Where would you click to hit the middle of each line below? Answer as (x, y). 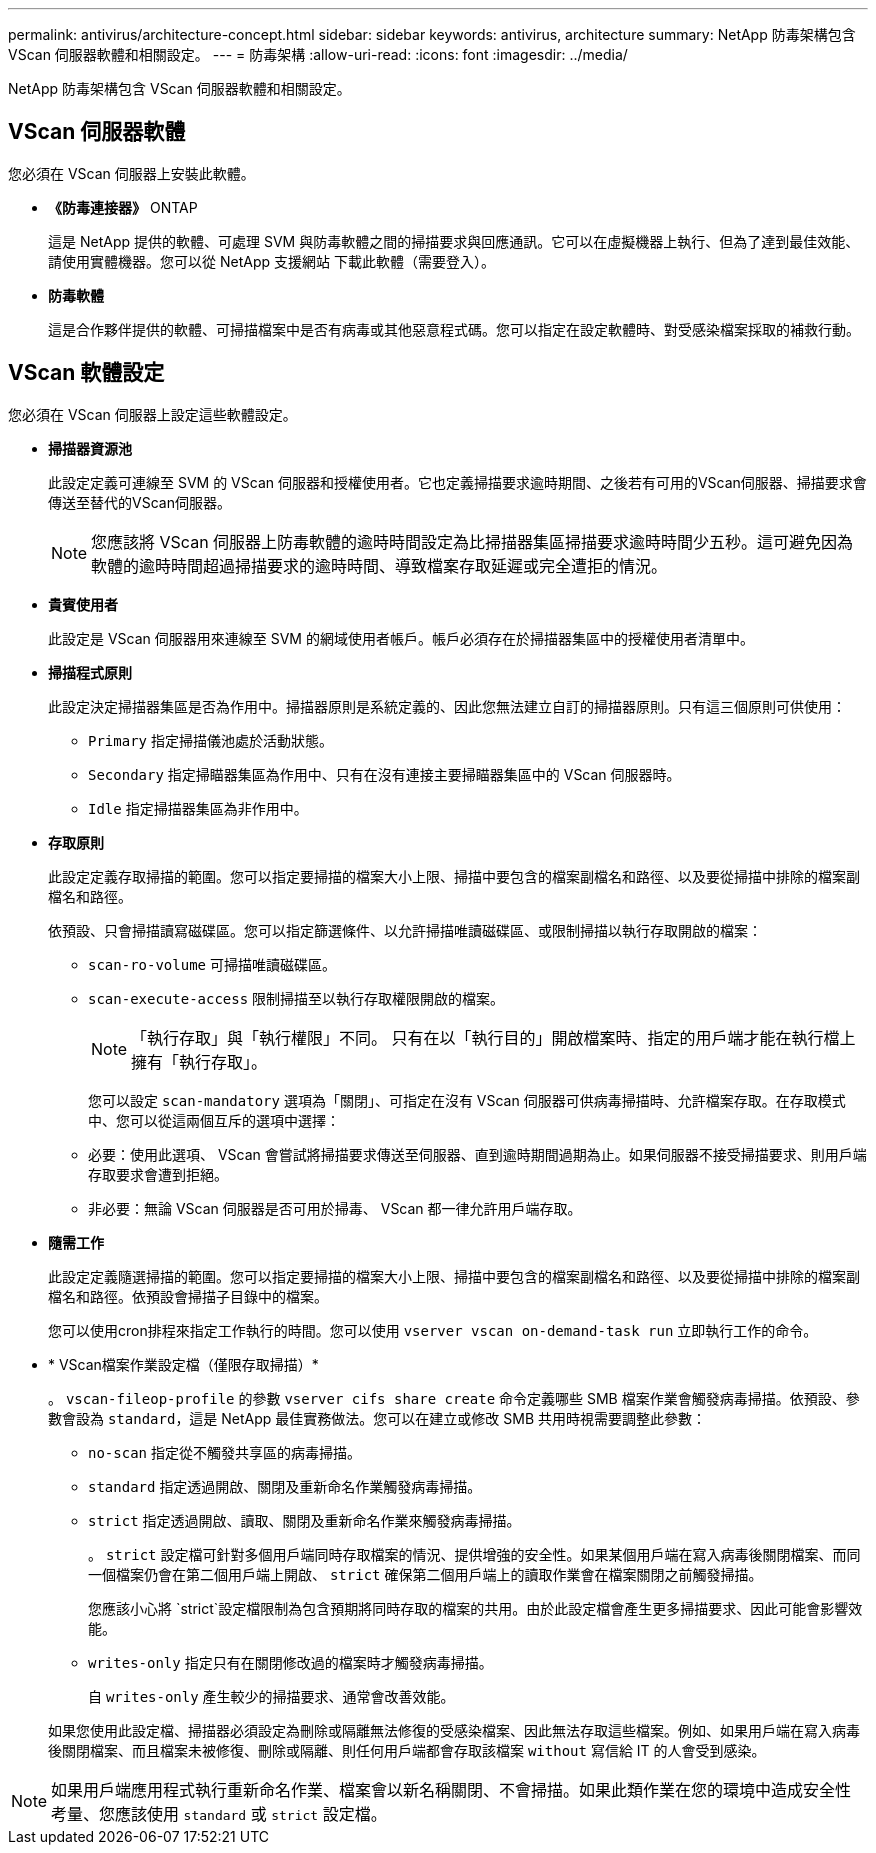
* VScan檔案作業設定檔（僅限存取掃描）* (183, 1364)
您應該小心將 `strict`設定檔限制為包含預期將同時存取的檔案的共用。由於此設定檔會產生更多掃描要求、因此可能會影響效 (475, 1608)
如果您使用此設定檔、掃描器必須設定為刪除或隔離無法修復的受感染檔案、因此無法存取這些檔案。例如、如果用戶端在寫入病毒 (454, 1730)
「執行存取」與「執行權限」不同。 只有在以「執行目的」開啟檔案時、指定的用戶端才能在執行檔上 (493, 1037)
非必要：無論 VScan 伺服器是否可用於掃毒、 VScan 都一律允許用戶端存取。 (335, 1208)
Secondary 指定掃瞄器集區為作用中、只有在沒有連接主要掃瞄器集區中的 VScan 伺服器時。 (384, 774)
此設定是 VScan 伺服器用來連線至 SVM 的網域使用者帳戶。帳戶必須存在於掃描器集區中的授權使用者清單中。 (401, 638)
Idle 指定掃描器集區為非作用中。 (198, 808)
